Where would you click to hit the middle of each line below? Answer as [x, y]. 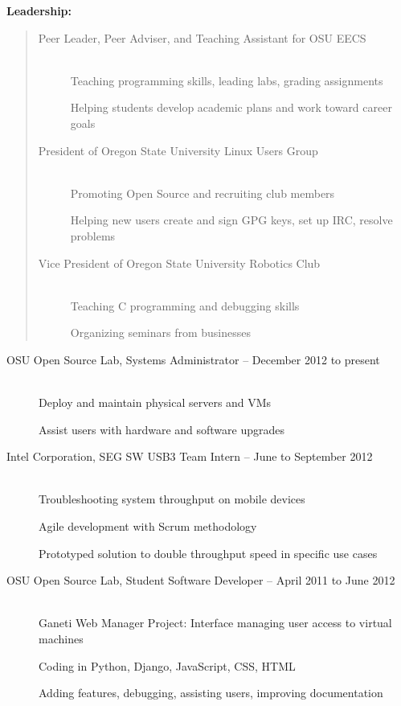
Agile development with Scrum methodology [148, 526]
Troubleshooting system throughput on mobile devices [172, 499]
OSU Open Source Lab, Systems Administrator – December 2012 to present [193, 359]
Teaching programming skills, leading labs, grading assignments [227, 80]
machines [61, 639]
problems [93, 235]
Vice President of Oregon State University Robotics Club [179, 263]
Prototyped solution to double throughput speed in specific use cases [208, 553]
